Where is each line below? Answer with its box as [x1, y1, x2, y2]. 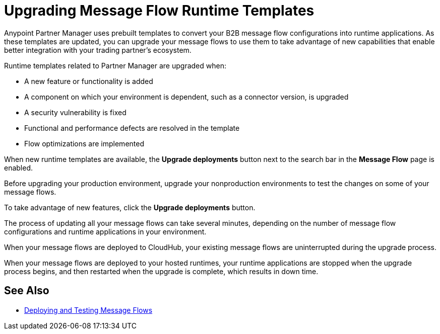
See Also [4, 284, 49, 297]
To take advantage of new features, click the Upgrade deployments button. [4, 203, 256, 212]
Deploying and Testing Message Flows [24, 305, 153, 314]
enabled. [4, 163, 33, 172]
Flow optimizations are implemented [24, 139, 144, 148]
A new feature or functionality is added [24, 76, 153, 86]
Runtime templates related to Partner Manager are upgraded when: [4, 61, 226, 70]
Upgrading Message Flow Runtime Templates [4, 2, 315, 19]
